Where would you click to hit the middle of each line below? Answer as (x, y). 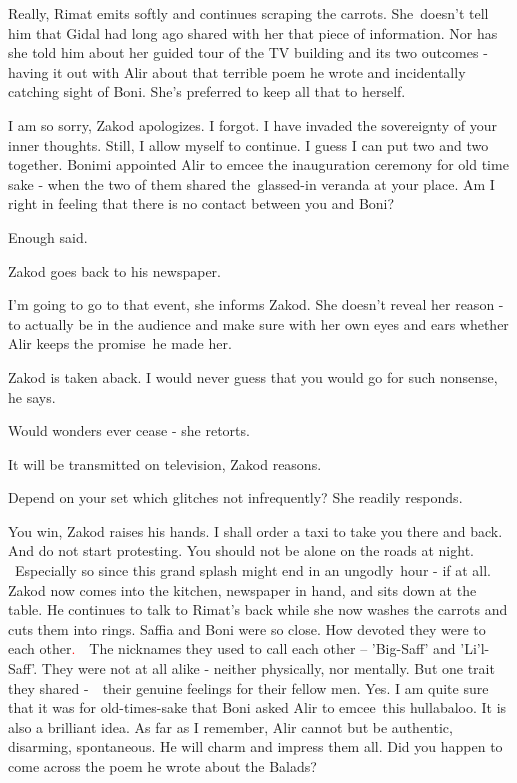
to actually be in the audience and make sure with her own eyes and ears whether (258, 323)
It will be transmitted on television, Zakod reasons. (165, 463)
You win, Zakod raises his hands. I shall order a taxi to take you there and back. (255, 530)
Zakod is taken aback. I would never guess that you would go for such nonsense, (253, 376)
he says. (32, 396)
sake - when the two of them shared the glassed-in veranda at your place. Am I (251, 183)
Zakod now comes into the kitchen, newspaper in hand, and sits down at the (242, 589)
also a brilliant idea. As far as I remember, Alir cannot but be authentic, (230, 726)
